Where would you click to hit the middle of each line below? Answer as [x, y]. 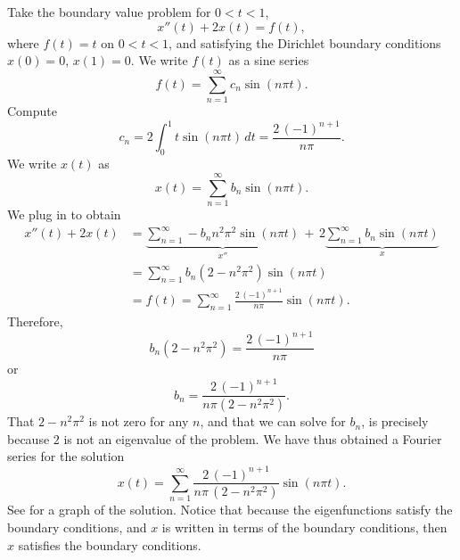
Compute [32, 110]
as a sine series [269, 60]
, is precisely [395, 421]
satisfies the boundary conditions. [110, 544]
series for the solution [66, 456]
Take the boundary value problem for [109, 12]
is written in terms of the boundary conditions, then [304, 527]
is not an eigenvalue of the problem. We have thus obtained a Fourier [253, 438]
